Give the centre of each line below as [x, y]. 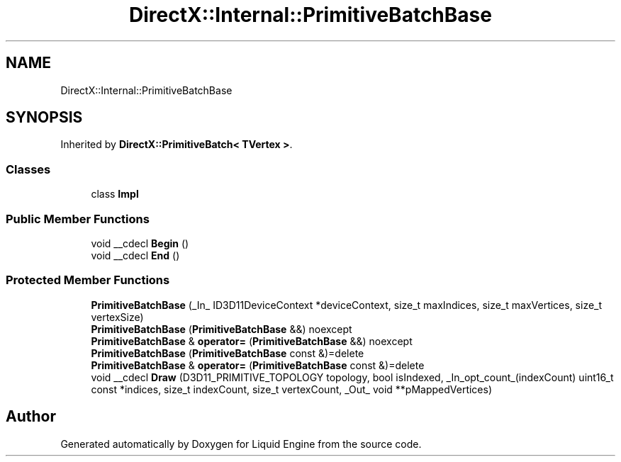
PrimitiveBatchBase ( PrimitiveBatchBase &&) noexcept [222, 329]
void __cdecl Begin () [140, 243]
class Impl [115, 194]
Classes [28, 169]
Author [31, 417]
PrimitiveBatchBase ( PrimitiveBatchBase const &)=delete [228, 353]
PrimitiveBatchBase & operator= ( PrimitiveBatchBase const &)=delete [258, 365]
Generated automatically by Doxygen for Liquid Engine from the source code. [241, 444]
